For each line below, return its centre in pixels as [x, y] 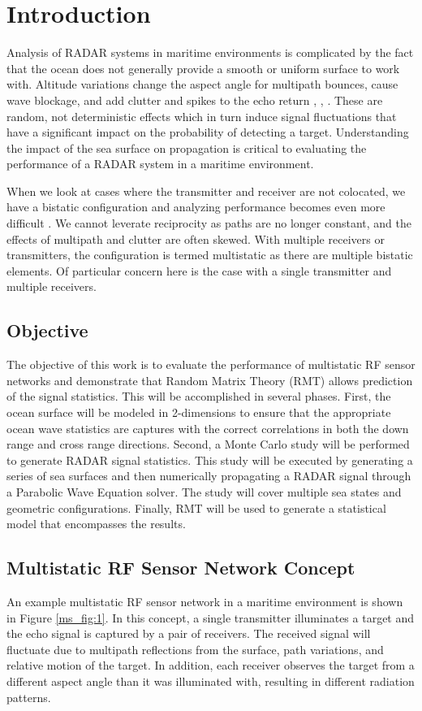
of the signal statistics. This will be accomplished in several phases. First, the [199, 396]
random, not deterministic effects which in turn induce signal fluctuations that [202, 116]
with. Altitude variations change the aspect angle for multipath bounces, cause [202, 84]
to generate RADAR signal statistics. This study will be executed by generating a [210, 460]
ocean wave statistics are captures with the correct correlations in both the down [208, 428]
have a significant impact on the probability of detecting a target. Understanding [208, 132]
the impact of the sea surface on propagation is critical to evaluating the [187, 147]
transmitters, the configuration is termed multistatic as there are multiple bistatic [210, 255]
